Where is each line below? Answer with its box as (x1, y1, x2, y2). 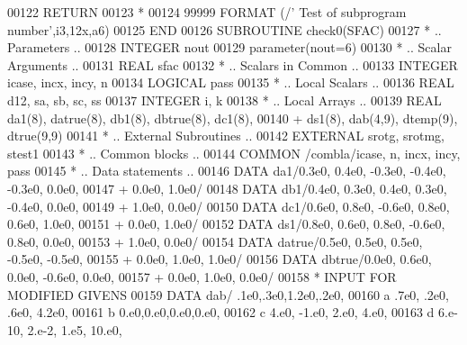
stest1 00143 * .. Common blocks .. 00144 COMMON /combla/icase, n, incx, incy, (7, 143, 461, 162)
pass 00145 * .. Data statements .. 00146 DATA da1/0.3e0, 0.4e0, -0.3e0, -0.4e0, (7, 161, 446, 180)
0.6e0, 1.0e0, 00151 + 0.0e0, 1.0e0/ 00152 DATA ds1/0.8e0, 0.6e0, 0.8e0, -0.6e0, (7, 214, 445, 233)
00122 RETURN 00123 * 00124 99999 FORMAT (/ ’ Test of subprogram (7, 3, 407, 21)
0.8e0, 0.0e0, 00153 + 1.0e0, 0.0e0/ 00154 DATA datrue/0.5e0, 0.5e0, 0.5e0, (7, 232, 423, 250)
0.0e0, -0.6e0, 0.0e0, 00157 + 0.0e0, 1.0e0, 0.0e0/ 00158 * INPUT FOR (7, 267, 397, 286)
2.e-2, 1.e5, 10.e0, (27, 320, 122, 339)
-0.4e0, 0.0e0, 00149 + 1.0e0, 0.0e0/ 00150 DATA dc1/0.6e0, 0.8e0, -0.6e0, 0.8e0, (7, 196, 450, 215)
